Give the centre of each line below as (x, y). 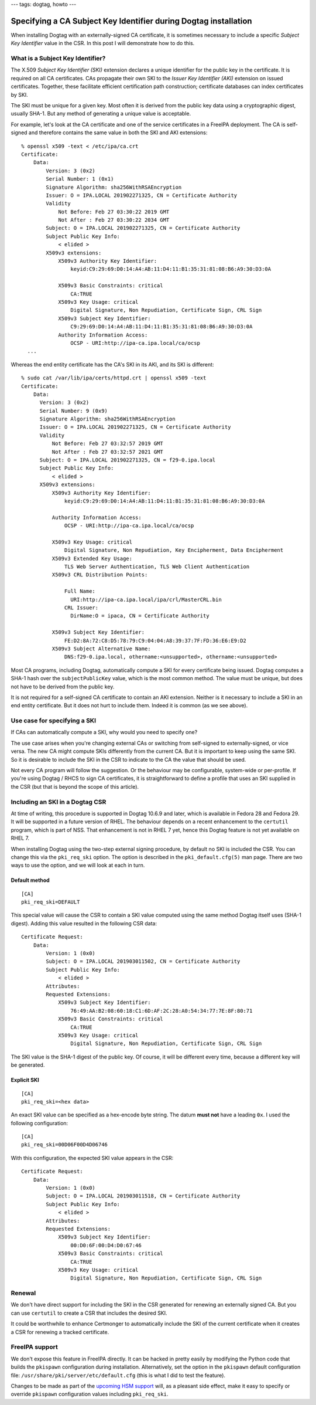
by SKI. (20, 94)
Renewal (23, 1293)
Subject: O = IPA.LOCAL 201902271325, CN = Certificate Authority (143, 228)
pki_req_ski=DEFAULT (51, 902)
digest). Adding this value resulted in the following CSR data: (84, 923)
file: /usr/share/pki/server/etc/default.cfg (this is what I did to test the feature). (118, 1375)
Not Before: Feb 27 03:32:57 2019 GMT (107, 444)
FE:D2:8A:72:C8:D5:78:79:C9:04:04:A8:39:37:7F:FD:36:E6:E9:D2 (156, 640)
